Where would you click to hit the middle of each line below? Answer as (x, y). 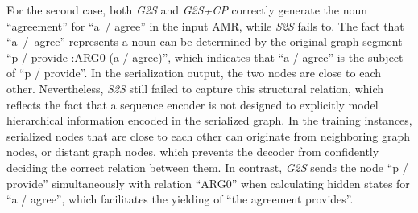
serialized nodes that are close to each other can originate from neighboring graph (209, 135)
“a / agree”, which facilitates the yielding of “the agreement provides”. (180, 199)
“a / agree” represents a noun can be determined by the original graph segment (205, 41)
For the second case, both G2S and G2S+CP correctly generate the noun (187, 10)
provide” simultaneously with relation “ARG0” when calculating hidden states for (208, 183)
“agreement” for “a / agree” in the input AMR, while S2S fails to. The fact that (205, 25)
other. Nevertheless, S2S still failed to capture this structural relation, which (195, 88)
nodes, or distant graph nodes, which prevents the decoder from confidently (193, 152)
